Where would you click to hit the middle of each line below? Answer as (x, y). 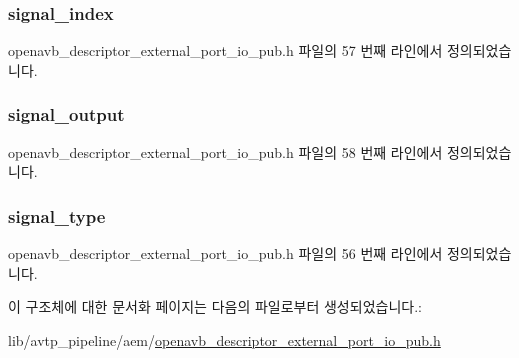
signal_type (57, 215)
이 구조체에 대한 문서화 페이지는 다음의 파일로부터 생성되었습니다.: (215, 306)
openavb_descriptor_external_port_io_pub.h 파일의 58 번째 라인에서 (225, 151)
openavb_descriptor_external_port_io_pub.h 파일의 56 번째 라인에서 (225, 253)
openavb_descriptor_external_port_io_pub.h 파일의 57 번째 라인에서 (225, 50)
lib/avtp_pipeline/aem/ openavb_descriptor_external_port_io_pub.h (224, 339)
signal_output (66, 114)
